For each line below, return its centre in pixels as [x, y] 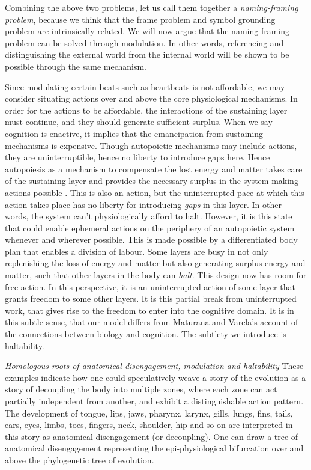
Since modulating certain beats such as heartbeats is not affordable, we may [145, 86]
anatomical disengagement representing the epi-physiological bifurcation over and [154, 448]
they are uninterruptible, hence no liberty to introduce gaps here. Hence [137, 157]
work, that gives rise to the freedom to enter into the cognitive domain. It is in [149, 310]
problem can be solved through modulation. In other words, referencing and [144, 42]
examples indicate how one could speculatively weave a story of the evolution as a [155, 377]
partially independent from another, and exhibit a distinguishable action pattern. [154, 401]
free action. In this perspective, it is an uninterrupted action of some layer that [150, 286]
